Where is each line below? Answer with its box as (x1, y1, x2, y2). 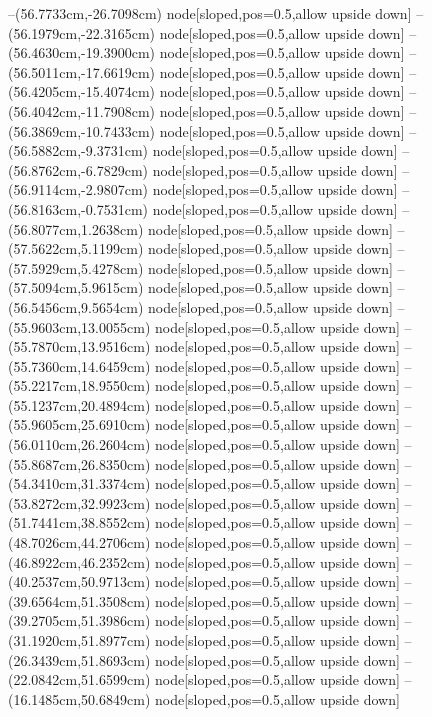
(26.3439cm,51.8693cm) (8, 649, 151, 670)
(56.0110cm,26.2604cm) (8, 434, 151, 455)
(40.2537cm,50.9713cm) (8, 571, 151, 592)
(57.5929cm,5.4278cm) (8, 257, 144, 278)
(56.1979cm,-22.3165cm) (8, 22, 155, 43)
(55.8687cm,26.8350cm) (8, 453, 151, 474)
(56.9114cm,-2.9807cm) (8, 179, 148, 200)
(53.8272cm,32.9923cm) (8, 492, 151, 513)
